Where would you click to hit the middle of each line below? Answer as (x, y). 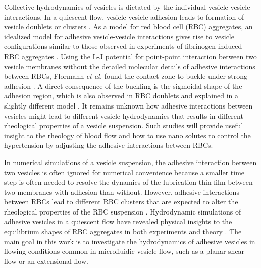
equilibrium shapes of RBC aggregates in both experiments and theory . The (123, 231)
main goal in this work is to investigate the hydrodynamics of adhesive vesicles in (130, 241)
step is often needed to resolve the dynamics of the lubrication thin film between (128, 182)
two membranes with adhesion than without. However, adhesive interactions (122, 192)
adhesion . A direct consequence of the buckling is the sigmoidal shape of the (123, 86)
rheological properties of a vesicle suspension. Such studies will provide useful (124, 125)
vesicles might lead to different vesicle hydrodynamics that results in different (124, 115)
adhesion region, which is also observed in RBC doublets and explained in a (121, 96)
